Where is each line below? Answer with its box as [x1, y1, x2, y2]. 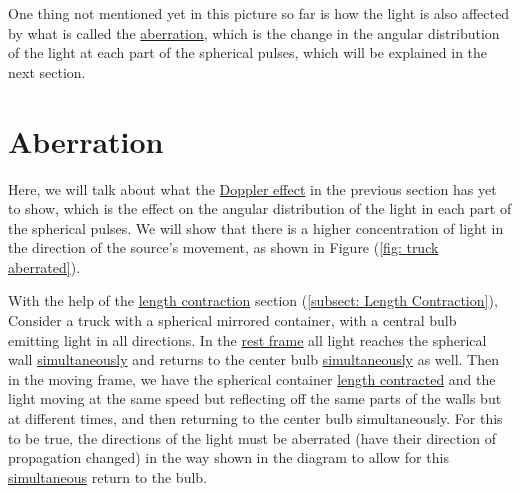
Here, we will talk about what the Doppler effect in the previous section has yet [8, 178, 497, 199]
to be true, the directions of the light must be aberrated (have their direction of [8, 427, 497, 448]
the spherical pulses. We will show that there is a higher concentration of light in [8, 217, 504, 238]
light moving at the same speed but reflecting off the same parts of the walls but [8, 388, 502, 409]
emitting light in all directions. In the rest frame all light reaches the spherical [8, 329, 487, 350]
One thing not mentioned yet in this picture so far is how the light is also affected [8, 3, 509, 23]
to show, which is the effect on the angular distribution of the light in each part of [8, 198, 512, 219]
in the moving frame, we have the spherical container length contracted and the [8, 368, 496, 389]
